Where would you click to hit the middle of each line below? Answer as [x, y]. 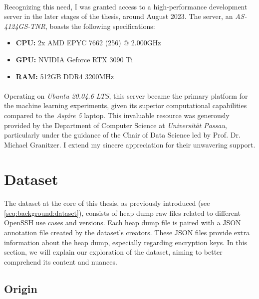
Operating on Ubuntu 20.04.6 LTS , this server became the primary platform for [126, 95]
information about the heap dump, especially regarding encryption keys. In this [126, 242]
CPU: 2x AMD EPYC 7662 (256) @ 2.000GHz [88, 43]
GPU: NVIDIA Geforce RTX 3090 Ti [74, 59]
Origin [21, 288]
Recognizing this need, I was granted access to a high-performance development [126, 6]
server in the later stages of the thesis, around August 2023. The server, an [119, 16]
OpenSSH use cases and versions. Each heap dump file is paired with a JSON [123, 223]
